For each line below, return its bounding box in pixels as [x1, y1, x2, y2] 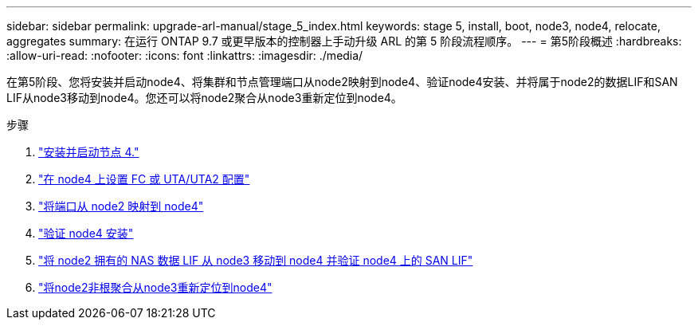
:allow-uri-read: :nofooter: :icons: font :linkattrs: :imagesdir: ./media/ [6, 49, 363, 62]
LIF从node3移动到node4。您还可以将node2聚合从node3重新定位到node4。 [6, 91, 402, 104]
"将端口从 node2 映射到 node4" [38, 199, 204, 213]
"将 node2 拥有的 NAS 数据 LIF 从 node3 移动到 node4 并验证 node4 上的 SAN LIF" [38, 253, 473, 267]
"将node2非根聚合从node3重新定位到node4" [38, 281, 273, 294]
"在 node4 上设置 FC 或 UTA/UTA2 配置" [38, 172, 250, 186]
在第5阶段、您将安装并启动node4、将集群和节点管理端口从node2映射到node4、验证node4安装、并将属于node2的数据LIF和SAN [6, 75, 678, 88]
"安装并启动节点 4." [38, 145, 139, 159]
